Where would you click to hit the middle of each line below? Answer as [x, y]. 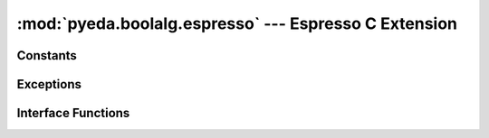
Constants [47, 55]
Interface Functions [73, 113]
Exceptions [49, 84]
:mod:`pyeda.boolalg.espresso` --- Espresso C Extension [237, 23]
